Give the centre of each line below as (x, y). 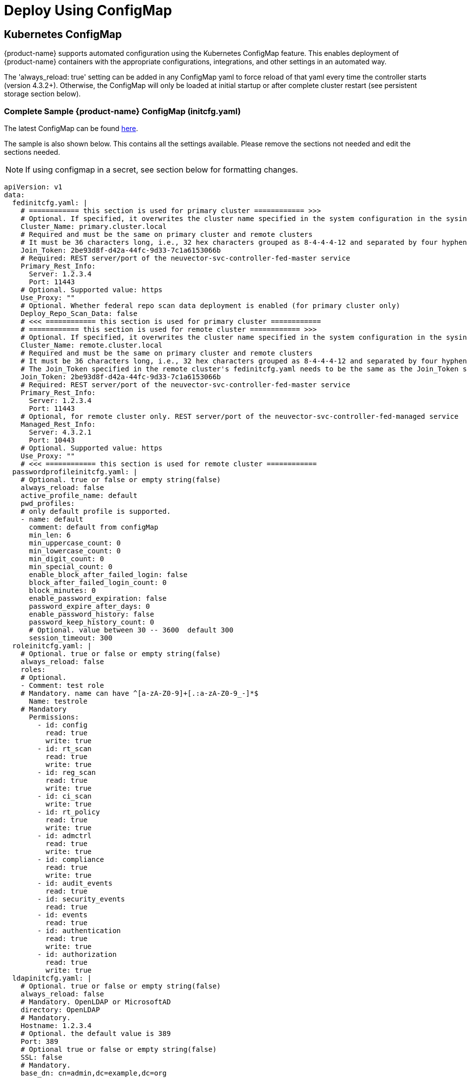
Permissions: (54, 717)
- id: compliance (71, 859)
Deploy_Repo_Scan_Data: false (79, 313)
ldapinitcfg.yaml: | (52, 978)
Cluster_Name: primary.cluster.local (93, 226)
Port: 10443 (52, 440)
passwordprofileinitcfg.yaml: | (75, 472)
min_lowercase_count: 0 (75, 551)
